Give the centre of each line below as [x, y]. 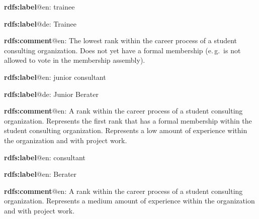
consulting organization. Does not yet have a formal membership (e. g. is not [122, 50]
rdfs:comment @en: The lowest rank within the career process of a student [121, 40]
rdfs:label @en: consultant [45, 157]
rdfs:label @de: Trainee [40, 23]
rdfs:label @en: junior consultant [55, 77]
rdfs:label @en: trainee [39, 7]
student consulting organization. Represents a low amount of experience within [126, 130]
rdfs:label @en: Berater [40, 174]
